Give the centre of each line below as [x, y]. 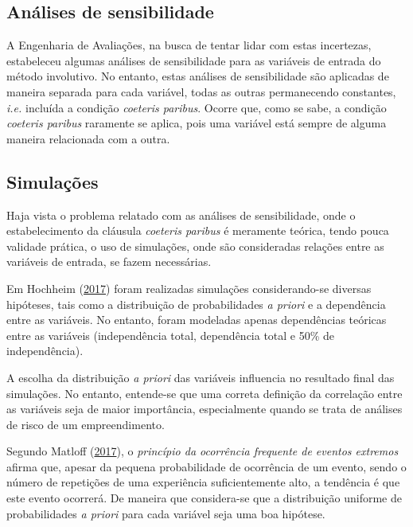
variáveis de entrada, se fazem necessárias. [109, 262]
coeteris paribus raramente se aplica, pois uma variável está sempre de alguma [197, 123]
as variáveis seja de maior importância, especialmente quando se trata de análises [205, 409]
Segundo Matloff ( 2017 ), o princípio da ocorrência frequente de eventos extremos [203, 451]
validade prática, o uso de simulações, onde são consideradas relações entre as [195, 246]
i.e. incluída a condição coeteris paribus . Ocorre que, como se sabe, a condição [197, 107]
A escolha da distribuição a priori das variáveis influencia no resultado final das [201, 377]
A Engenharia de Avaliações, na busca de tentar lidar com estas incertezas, [189, 45]
